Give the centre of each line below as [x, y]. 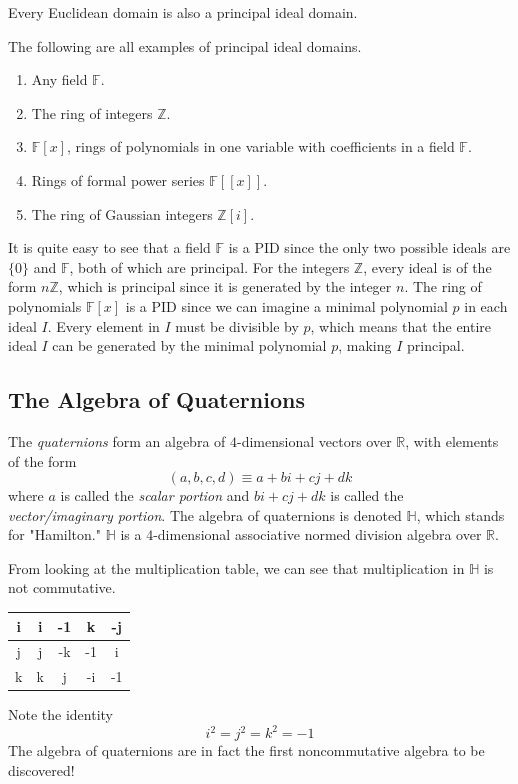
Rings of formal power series [118, 179]
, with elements [452, 440]
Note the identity [60, 714]
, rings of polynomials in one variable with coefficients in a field [261, 146]
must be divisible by [237, 325]
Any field [59, 79]
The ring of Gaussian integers [122, 213]
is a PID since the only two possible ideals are [369, 247]
